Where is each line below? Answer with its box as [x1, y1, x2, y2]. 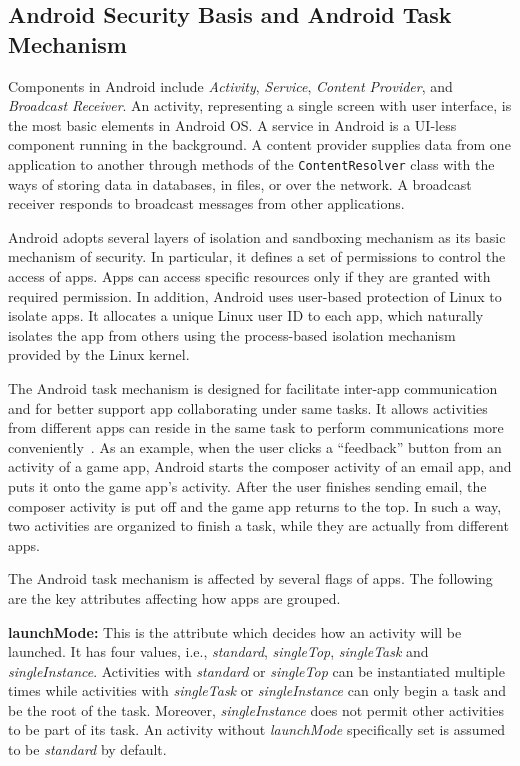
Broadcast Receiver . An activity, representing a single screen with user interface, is [8, 95, 512, 116]
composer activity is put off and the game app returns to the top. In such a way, [8, 495, 502, 516]
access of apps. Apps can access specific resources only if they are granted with [8, 266, 491, 286]
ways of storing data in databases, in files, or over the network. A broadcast [8, 173, 472, 194]
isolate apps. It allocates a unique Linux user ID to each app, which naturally [8, 305, 484, 326]
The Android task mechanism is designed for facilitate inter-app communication [8, 377, 498, 398]
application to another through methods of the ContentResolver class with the [8, 153, 495, 174]
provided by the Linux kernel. [8, 344, 190, 365]
